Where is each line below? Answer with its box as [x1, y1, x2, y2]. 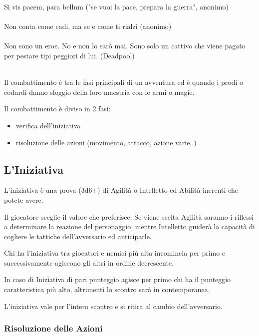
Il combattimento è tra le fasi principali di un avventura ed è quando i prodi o [4, 77, 243, 87]
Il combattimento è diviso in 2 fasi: [4, 103, 111, 114]
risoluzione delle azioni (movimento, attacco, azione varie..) [15, 137, 197, 147]
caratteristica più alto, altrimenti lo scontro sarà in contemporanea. [4, 284, 210, 295]
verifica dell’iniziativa [15, 120, 81, 130]
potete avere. [4, 194, 43, 205]
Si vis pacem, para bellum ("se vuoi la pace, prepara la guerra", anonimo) [4, 1, 229, 11]
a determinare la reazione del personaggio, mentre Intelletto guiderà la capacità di [4, 221, 255, 232]
